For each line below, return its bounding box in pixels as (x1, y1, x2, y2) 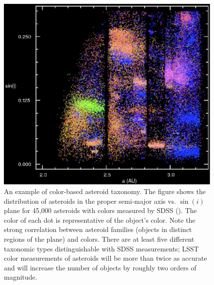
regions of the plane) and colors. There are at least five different (4, 233, 195, 244)
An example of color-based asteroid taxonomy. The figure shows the (4, 186, 206, 196)
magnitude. (4, 272, 37, 282)
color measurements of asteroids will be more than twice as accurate (4, 253, 207, 263)
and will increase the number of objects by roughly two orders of (4, 262, 196, 272)
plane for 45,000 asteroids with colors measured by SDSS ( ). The (4, 205, 197, 215)
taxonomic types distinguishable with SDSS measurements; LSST (4, 243, 199, 253)
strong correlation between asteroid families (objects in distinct (4, 224, 192, 234)
